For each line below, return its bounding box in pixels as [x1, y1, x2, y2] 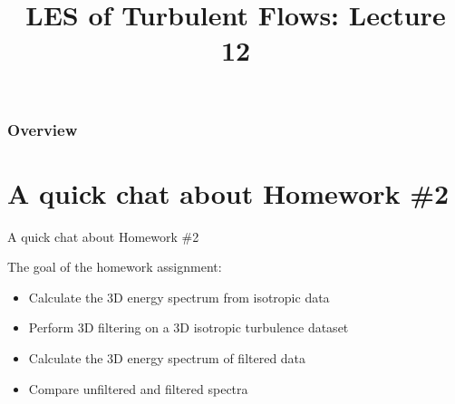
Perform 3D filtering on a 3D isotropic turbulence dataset [28, 318, 349, 337]
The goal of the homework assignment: [7, 257, 222, 276]
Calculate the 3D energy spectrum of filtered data [28, 348, 306, 367]
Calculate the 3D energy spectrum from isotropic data [28, 287, 330, 306]
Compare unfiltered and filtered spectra [28, 379, 248, 398]
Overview [7, 118, 78, 140]
